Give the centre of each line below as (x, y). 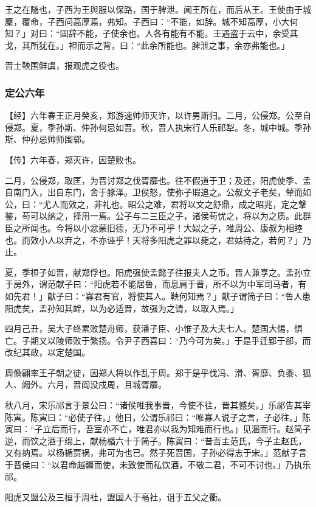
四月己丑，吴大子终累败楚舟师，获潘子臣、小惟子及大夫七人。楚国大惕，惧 (154, 328)
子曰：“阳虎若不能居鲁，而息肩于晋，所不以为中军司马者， (181, 284)
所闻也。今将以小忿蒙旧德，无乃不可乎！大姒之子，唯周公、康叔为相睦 (162, 227)
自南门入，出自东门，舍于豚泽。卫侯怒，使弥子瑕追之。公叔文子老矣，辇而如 (158, 192)
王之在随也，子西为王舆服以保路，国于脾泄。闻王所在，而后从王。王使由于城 (158, 9)
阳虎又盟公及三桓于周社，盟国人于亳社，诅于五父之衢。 (115, 497)
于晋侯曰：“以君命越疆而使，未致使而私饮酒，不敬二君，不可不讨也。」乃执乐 (158, 465)
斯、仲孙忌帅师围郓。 (47, 139)
